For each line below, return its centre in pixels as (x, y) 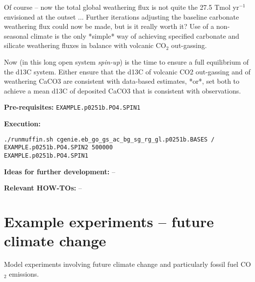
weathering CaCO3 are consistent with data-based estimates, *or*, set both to (122, 81)
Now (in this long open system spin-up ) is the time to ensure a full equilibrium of (127, 61)
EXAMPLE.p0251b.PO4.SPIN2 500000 (58, 148)
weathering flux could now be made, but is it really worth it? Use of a (109, 26)
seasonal (16, 35)
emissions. (24, 273)
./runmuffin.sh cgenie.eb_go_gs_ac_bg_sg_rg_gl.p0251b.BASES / (109, 139)
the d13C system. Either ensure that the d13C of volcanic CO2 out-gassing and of (127, 71)
